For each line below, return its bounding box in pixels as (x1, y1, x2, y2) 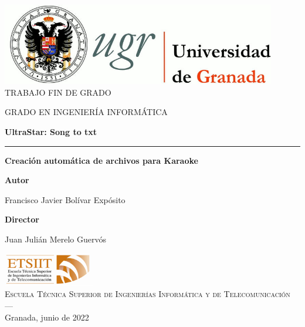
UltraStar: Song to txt (5, 125, 97, 137)
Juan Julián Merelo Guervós (5, 232, 106, 245)
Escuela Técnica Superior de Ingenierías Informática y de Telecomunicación (5, 288, 290, 300)
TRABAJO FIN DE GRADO (5, 86, 111, 98)
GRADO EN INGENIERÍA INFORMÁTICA (5, 106, 168, 118)
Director (5, 213, 39, 225)
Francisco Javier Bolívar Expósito (5, 193, 126, 205)
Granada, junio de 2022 (5, 311, 89, 323)
